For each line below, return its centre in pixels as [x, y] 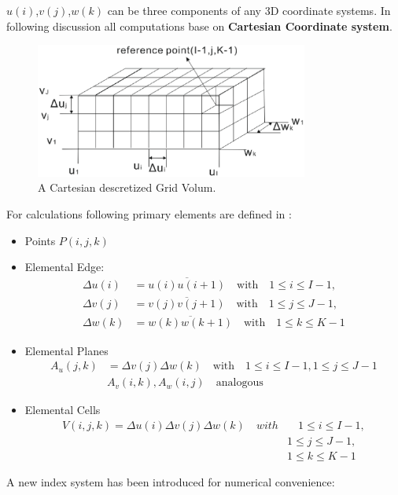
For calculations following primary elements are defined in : [149, 213]
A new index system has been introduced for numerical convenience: [171, 481]
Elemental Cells [63, 410]
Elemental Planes [66, 350]
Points [40, 240]
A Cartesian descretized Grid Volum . [127, 187]
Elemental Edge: [64, 267]
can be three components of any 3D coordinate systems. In [249, 10]
